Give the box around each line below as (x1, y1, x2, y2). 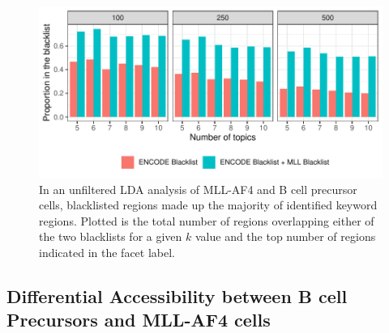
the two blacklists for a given (39, 228, 182, 245)
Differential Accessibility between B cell (6, 283, 348, 308)
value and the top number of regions (194, 228, 376, 245)
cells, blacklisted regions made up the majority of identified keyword (39, 196, 378, 213)
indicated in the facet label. (39, 243, 176, 260)
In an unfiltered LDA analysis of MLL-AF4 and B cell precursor (39, 180, 357, 197)
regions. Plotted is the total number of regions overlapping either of (39, 212, 374, 229)
